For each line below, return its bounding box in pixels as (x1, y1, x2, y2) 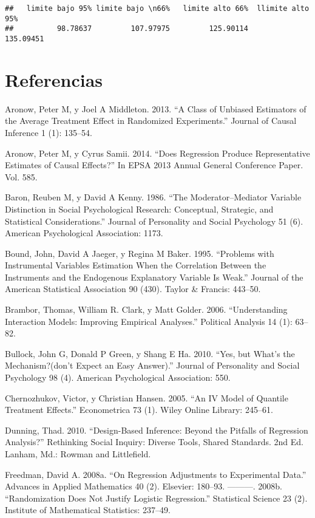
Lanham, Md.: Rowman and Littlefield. (5, 448, 151, 460)
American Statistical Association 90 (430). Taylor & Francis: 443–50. (5, 282, 261, 295)
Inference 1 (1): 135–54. (5, 126, 92, 138)
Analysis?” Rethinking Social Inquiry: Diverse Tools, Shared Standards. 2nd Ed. (5, 435, 303, 448)
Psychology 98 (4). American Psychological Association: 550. (5, 371, 231, 384)
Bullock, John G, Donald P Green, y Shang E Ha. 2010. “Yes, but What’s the (5, 347, 295, 360)
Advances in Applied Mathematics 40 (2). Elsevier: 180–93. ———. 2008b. (5, 480, 283, 492)
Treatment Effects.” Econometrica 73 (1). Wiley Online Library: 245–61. (5, 403, 273, 416)
